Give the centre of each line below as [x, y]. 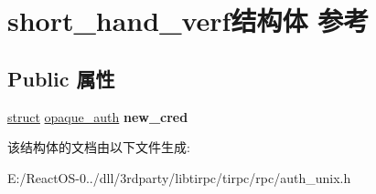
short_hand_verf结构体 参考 [188, 20]
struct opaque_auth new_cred [98, 116]
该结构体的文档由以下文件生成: [99, 147]
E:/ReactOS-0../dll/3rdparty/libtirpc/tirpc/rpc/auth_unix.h [179, 177]
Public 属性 [61, 78]
